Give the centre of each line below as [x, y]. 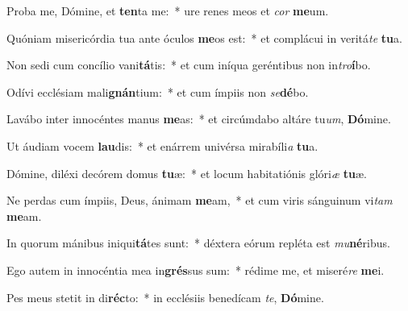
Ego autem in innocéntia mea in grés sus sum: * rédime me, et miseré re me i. [196, 270]
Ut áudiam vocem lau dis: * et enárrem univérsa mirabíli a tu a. [162, 145]
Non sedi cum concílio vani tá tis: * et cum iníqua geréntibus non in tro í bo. [189, 65]
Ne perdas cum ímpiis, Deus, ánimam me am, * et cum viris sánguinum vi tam [200, 200]
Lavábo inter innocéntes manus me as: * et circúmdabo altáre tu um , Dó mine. [199, 119]
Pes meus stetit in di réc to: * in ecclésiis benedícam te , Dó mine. [165, 297]
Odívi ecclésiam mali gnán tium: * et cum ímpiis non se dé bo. [158, 91]
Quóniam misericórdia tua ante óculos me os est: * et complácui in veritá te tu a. [204, 37]
